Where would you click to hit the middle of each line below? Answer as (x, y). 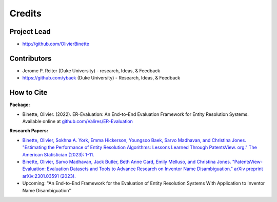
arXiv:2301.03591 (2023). (49, 176)
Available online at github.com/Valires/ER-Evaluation (78, 122)
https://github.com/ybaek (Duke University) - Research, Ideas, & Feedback (101, 78)
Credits (26, 13)
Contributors (31, 58)
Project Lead (30, 32)
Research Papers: (29, 131)
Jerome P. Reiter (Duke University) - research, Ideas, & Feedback (91, 70)
